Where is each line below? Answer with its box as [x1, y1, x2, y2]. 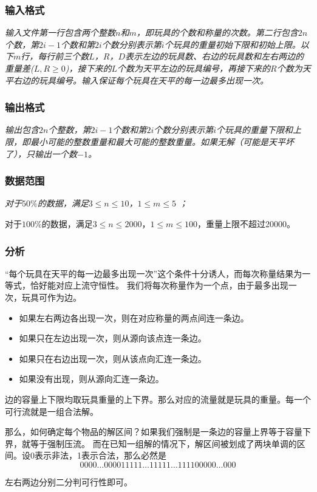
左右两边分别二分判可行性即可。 [5, 475, 132, 488]
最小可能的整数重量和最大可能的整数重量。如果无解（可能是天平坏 [30, 135, 294, 148]
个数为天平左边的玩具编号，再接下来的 [117, 62, 271, 74]
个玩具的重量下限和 [216, 123, 293, 136]
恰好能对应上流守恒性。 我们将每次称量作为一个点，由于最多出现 [30, 279, 288, 292]
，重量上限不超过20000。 [197, 217, 295, 230]
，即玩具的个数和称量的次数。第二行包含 [136, 26, 298, 39]
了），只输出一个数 [5, 147, 77, 160]
